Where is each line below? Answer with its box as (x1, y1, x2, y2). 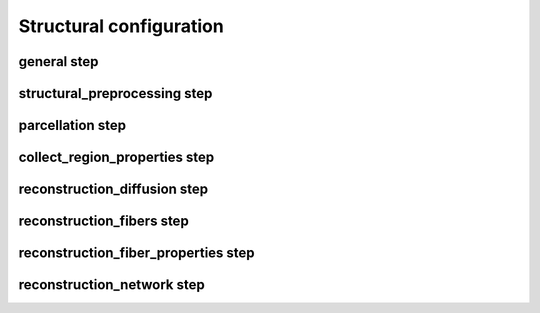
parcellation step (18, 117, 127, 134)
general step (18, 53, 99, 70)
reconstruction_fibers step (18, 213, 189, 230)
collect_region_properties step (18, 149, 215, 166)
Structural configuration (18, 15, 224, 37)
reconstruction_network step (18, 276, 205, 294)
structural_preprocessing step (18, 85, 213, 102)
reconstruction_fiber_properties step (18, 245, 255, 262)
